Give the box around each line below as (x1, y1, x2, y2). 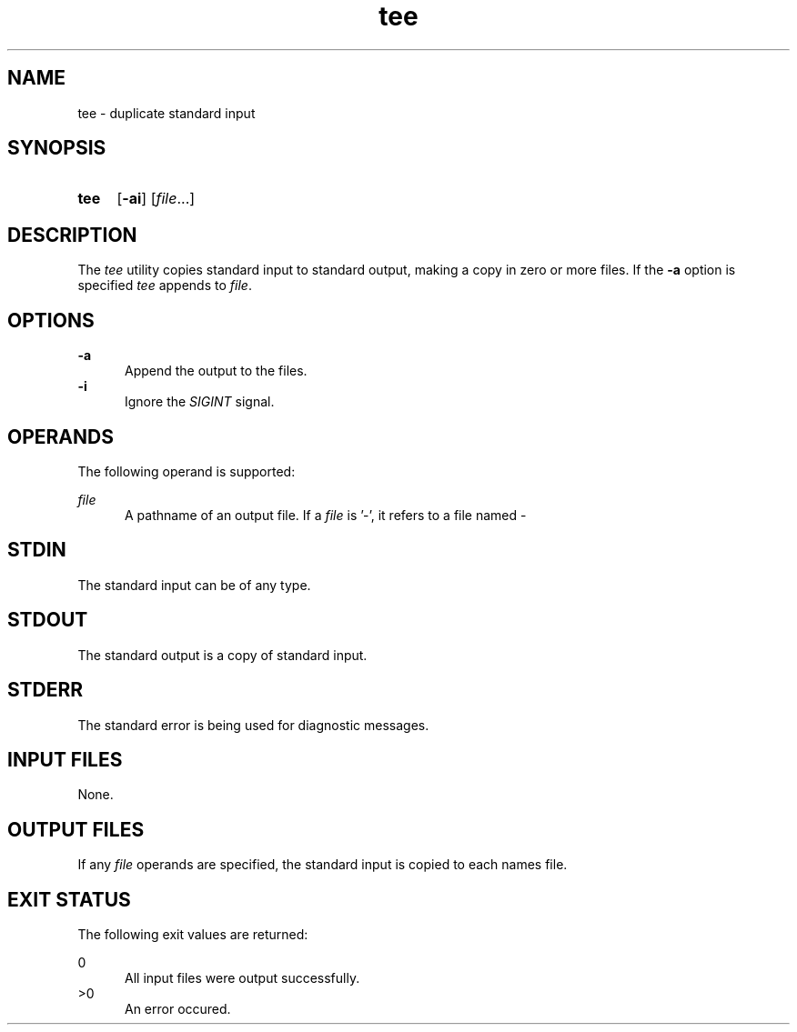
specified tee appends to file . (77, 277, 252, 294)
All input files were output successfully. (125, 970, 360, 987)
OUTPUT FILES (7, 817, 145, 841)
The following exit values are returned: (77, 927, 308, 943)
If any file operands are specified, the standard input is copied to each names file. (77, 857, 568, 873)
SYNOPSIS (7, 136, 106, 160)
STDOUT (7, 608, 88, 632)
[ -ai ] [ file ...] (116, 189, 196, 208)
